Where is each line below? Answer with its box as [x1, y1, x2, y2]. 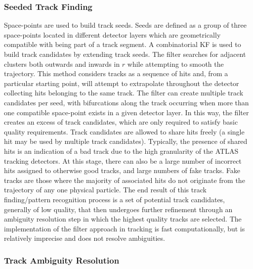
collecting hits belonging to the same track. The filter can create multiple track [4, 88, 244, 98]
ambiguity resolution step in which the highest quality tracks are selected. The [4, 214, 242, 224]
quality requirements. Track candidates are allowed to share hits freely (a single [4, 126, 245, 136]
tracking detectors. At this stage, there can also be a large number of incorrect [4, 155, 242, 166]
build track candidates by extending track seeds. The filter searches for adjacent [4, 49, 246, 59]
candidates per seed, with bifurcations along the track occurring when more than [4, 97, 249, 107]
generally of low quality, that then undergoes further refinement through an [4, 204, 233, 214]
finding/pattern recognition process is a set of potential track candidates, [4, 194, 225, 204]
